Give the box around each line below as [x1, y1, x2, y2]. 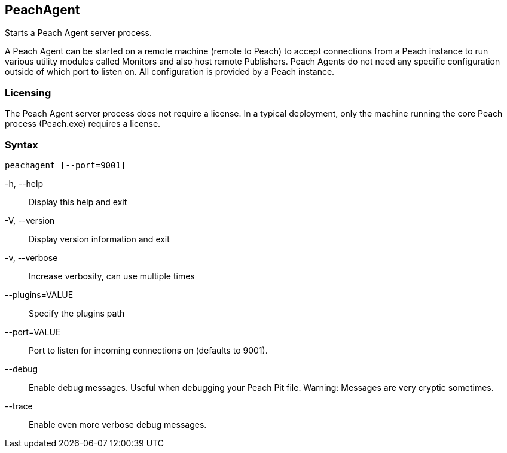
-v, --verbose [5, 252, 58, 263]
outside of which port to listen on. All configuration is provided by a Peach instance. [5, 66, 335, 77]
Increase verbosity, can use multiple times [29, 270, 195, 281]
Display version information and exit [29, 233, 170, 244]
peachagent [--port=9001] [5, 160, 126, 170]
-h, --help [5, 178, 43, 189]
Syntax [5, 138, 38, 151]
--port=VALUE [5, 326, 61, 337]
